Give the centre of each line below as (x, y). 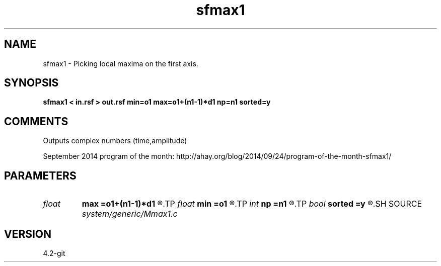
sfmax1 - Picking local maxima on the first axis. (121, 63)
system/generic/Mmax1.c (130, 214)
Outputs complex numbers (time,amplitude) (115, 141)
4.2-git (54, 253)
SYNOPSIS (31, 83)
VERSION (28, 234)
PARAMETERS (40, 175)
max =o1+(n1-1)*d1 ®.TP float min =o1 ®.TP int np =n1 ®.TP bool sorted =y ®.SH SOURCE (252, 204)
